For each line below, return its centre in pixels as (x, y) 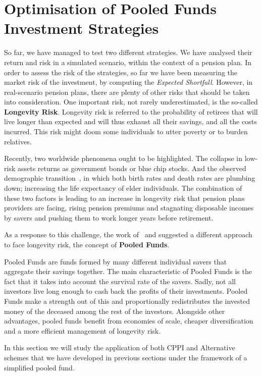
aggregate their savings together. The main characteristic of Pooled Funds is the (128, 271)
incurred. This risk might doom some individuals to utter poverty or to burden (126, 131)
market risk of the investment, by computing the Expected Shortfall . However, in (128, 82)
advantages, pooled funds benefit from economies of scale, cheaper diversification (129, 321)
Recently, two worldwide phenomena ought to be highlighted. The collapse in (123, 158)
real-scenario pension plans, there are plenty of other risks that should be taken (127, 92)
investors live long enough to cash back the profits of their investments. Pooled (126, 291)
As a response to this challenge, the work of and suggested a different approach (128, 234)
